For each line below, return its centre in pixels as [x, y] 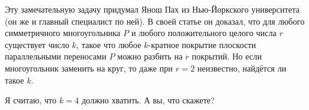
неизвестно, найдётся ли [242, 68]
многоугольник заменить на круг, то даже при [89, 68]
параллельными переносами [56, 56]
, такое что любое [109, 44]
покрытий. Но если [227, 56]
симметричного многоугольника [63, 33]
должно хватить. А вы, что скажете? [148, 100]
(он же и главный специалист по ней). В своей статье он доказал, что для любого [155, 21]
